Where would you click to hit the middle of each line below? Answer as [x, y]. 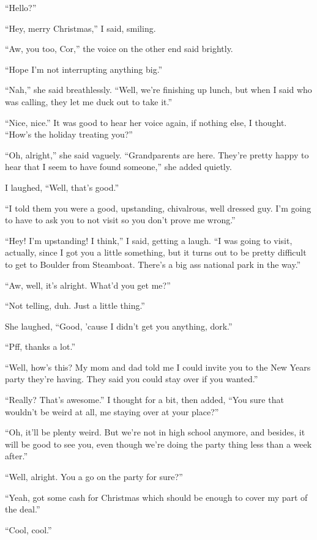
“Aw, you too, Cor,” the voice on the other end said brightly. [119, 49]
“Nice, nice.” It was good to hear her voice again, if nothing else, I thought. [146, 122]
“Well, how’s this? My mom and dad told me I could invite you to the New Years [158, 367]
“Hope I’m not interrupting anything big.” [84, 69]
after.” [16, 456]
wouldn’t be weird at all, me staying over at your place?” [112, 411]
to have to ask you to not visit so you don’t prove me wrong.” [120, 220]
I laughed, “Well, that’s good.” [62, 187]
